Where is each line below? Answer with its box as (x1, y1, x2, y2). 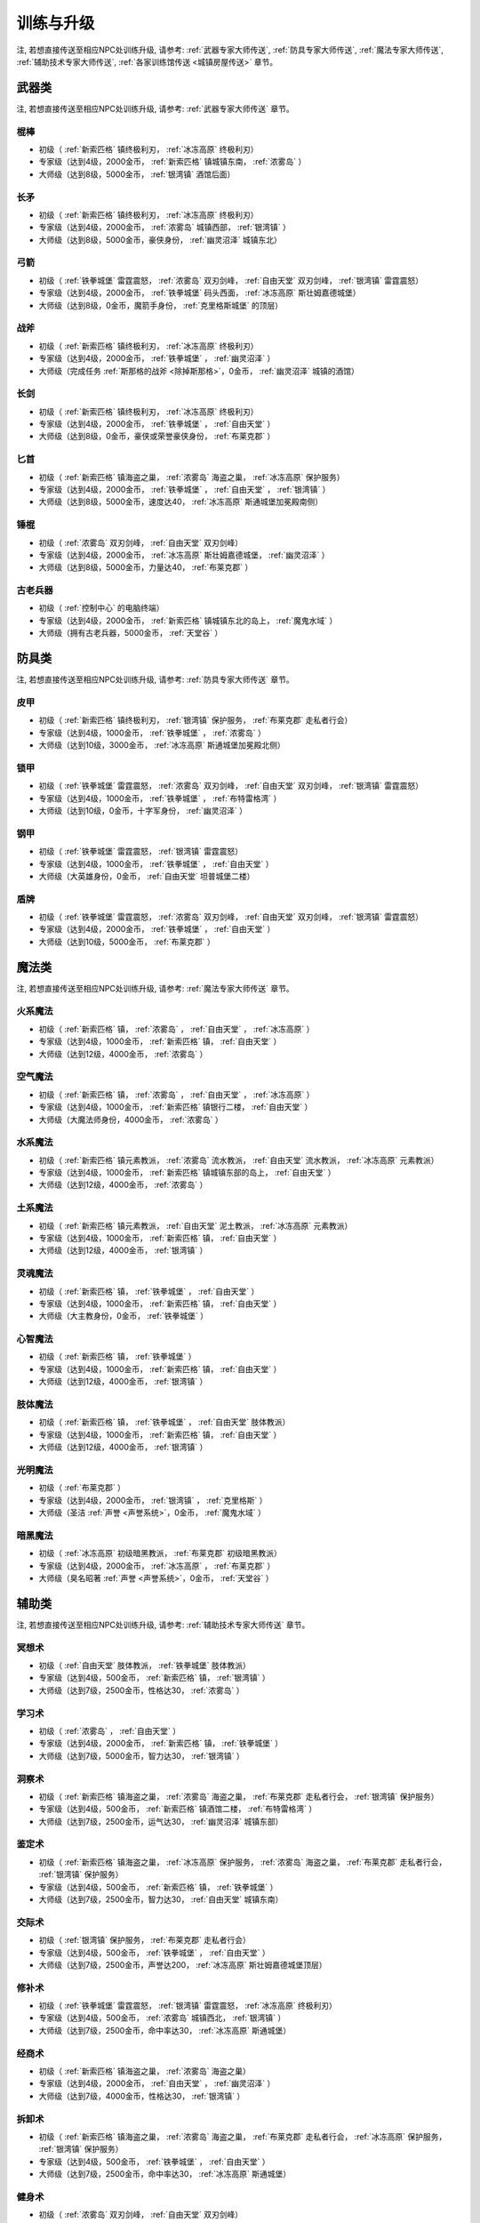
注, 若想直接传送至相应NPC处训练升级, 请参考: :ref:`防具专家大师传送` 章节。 (16, 674, 295, 685)
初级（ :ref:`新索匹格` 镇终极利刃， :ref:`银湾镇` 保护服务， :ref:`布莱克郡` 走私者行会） (38, 715, 353, 726)
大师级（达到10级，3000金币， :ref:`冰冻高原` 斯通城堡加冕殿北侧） (38, 740, 286, 750)
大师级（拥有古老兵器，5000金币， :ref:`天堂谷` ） (38, 628, 223, 638)
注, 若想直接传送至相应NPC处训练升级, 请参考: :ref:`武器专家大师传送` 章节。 (16, 103, 295, 114)
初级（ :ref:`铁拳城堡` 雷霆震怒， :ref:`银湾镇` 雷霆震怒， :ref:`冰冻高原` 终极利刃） (38, 2001, 338, 2011)
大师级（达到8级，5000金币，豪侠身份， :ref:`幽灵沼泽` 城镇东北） (38, 234, 282, 245)
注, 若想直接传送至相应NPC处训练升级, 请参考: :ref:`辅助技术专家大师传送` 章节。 (16, 1619, 310, 1630)
